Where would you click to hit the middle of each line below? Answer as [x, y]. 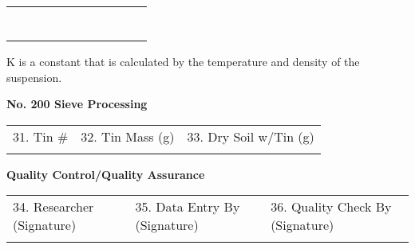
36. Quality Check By [331, 207]
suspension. [34, 77]
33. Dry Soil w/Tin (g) [251, 136]
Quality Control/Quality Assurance [106, 174]
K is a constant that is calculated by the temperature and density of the [183, 61]
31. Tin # [41, 136]
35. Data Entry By [188, 207]
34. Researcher [53, 207]
